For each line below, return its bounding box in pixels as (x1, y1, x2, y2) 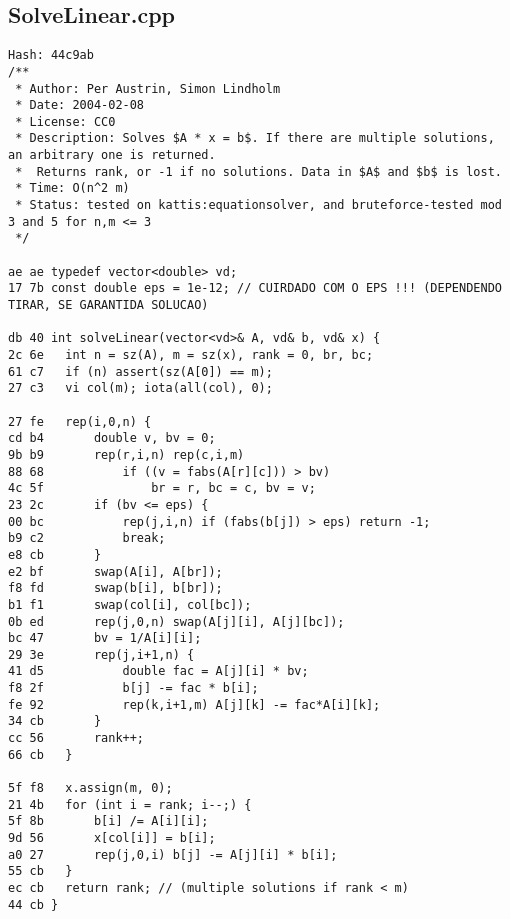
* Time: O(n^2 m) (15, 181, 130, 196)
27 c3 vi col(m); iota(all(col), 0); (8, 381, 273, 396)
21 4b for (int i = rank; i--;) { (8, 797, 252, 812)
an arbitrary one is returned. (8, 148, 216, 163)
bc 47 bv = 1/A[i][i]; (8, 631, 202, 646)
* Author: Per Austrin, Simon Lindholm (15, 81, 281, 96)
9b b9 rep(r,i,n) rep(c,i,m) (8, 447, 245, 462)
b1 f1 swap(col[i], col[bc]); (8, 597, 252, 612)
